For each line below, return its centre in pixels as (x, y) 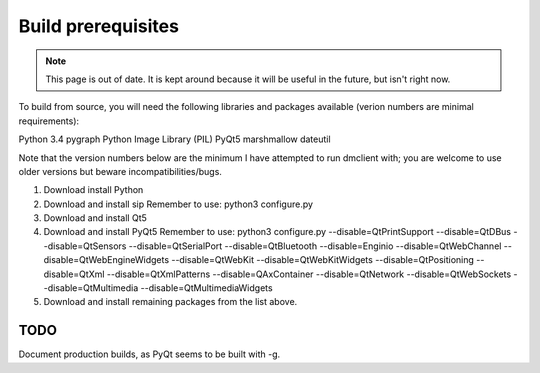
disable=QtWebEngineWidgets (106, 260)
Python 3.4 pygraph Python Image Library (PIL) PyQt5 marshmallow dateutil (174, 139)
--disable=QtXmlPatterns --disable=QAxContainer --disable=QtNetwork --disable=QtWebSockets (309, 274)
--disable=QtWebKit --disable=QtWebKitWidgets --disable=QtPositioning (323, 260)
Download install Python (93, 190)
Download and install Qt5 (95, 218)
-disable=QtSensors (85, 246)
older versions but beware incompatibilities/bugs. (120, 171)
